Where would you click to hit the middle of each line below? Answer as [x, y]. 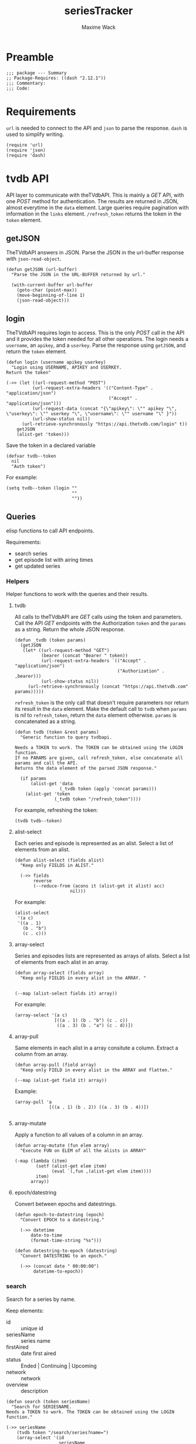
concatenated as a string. [45, 721]
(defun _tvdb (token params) [50, 640]
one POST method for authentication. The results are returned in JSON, [92, 201]
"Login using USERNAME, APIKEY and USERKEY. [67, 367]
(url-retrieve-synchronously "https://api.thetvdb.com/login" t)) [104, 424]
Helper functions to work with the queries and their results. [77, 594]
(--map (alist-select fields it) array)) [66, 993]
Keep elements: [25, 1310]
